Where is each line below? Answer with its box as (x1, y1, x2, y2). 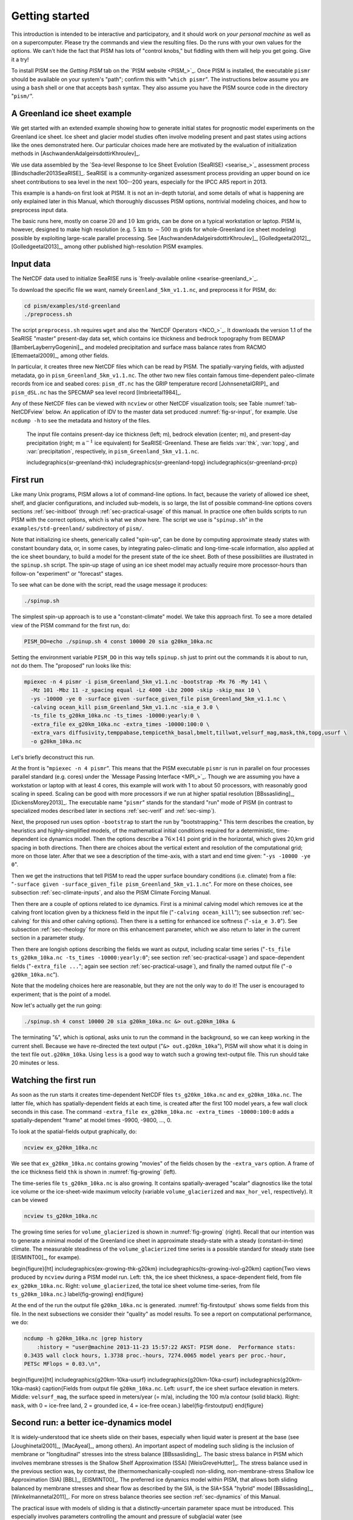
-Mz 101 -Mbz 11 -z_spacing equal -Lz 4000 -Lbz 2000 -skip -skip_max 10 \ (30, 687, 261, 694)
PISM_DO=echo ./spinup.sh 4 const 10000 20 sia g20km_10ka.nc (24, 638, 213, 644)
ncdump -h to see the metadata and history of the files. (11, 416, 151, 424)
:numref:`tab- (264, 400, 297, 407)
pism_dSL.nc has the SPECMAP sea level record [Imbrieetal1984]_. (11, 389, 182, 396)
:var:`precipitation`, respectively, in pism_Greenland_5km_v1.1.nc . (26, 447, 200, 455)
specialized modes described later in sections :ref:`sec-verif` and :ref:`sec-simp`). (11, 807, 217, 814)
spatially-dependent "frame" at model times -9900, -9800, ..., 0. (11, 1116, 172, 1124)
